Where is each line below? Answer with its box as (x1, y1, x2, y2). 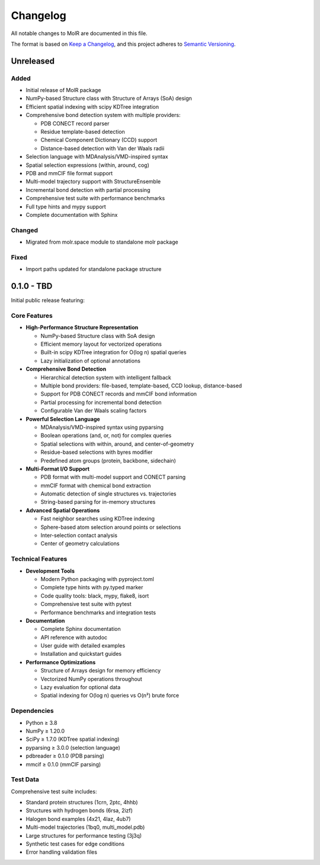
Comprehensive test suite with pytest (40, 601, 132, 608)
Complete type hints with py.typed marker (40, 584, 143, 591)
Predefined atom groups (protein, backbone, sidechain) (40, 457, 176, 464)
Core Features (11, 311, 53, 320)
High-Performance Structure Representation (25, 324, 139, 331)
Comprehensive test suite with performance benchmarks (25, 195, 165, 202)
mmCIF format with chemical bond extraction (40, 482, 151, 489)
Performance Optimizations (25, 658, 96, 665)
